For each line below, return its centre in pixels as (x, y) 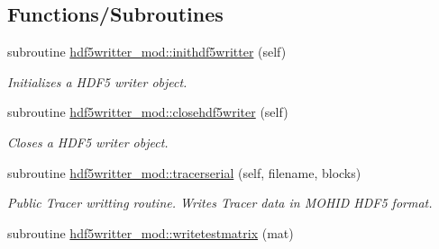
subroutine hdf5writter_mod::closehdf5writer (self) (148, 112)
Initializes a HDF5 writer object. (97, 81)
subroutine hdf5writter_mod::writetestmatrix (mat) (151, 232)
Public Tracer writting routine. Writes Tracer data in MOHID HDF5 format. (220, 203)
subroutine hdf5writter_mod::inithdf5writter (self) (147, 52)
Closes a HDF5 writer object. (88, 142)
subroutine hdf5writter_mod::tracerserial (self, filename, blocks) (184, 172)
